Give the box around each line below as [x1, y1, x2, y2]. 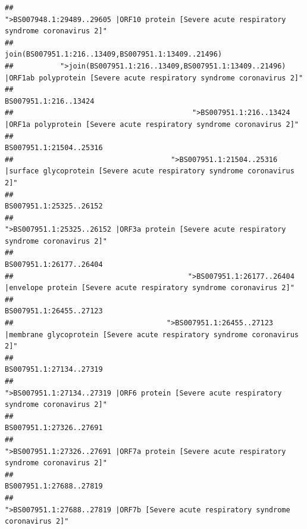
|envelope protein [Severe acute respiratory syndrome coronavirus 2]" [5, 284, 295, 292]
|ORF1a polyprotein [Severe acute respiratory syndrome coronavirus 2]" [5, 120, 299, 129]
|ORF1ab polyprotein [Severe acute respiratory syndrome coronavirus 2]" [5, 73, 303, 82]
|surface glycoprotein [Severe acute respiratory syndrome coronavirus [5, 167, 295, 176]
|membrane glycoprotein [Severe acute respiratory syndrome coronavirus [5, 330, 299, 339]
